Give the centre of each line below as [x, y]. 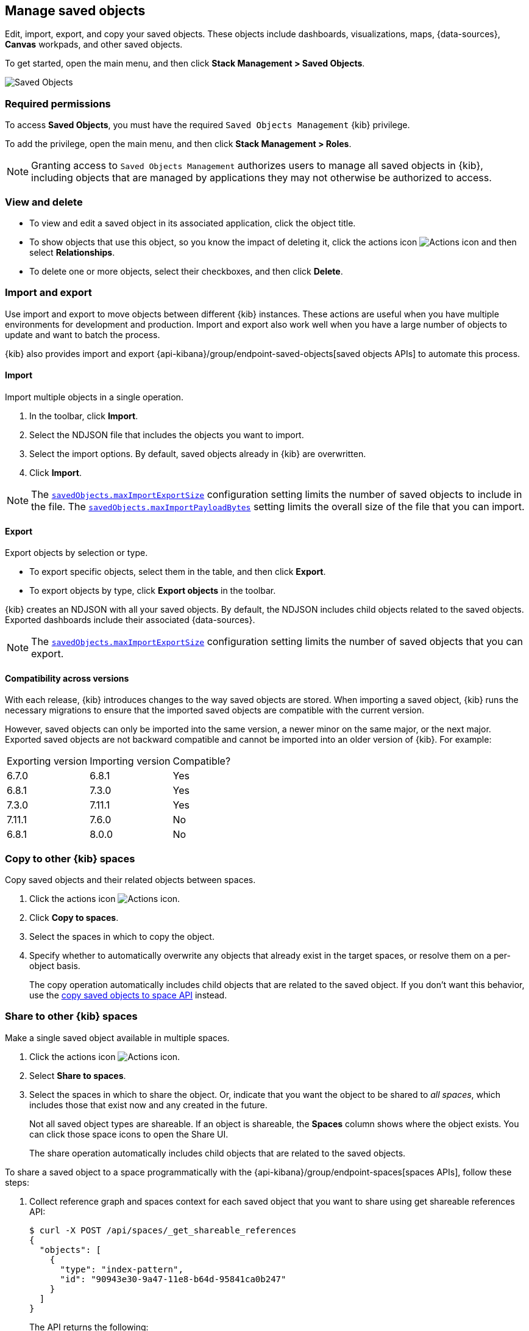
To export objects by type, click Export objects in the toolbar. [153, 591]
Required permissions [58, 103]
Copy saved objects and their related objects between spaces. [130, 880]
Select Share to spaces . [78, 1075]
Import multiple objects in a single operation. [94, 397]
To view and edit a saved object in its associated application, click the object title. [193, 223]
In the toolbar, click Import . [84, 416]
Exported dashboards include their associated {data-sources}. [130, 620]
